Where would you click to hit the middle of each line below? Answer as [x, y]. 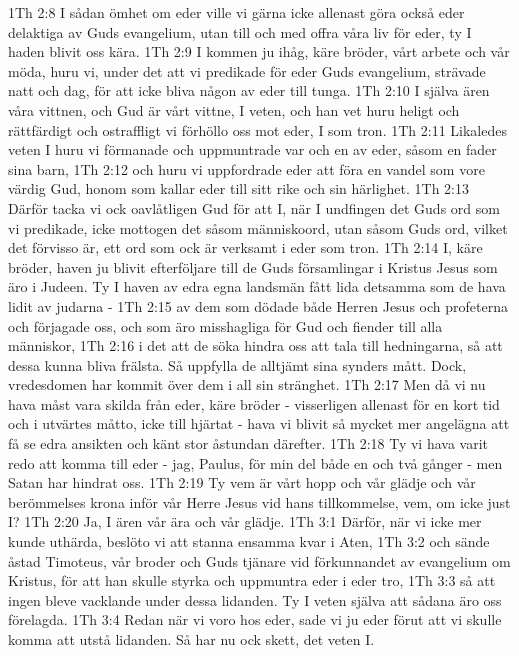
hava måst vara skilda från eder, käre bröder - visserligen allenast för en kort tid [254, 403]
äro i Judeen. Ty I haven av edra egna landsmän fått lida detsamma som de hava [257, 286]
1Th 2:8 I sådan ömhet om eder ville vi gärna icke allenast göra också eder [236, 12]
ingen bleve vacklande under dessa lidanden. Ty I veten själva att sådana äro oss [255, 599]
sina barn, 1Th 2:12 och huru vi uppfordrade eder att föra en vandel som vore [246, 168]
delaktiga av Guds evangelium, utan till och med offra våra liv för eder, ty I [240, 31]
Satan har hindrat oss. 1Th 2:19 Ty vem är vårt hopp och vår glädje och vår [242, 482]
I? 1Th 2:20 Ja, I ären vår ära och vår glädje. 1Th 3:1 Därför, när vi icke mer [245, 521]
